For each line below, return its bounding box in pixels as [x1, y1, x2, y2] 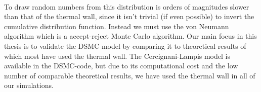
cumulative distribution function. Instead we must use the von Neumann [4, 21, 229, 31]
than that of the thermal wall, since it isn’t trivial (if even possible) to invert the [4, 11, 254, 22]
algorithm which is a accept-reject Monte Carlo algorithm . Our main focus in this [4, 31, 257, 41]
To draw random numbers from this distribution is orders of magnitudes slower [4, 1, 249, 12]
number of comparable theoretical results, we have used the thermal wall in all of [4, 70, 255, 80]
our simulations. [4, 80, 54, 90]
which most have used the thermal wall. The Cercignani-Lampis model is [4, 50, 230, 61]
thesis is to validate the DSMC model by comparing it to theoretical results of [4, 40, 246, 51]
